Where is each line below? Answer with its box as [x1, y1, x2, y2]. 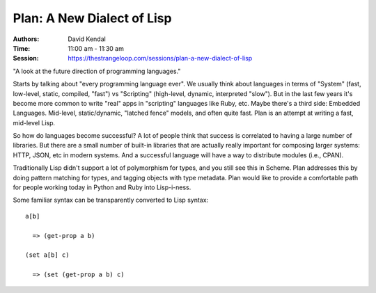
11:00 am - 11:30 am [68, 44, 125, 52]
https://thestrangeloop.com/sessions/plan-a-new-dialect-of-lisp [68, 54, 253, 63]
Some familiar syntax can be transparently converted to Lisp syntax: [13, 196, 209, 205]
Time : [13, 44, 31, 52]
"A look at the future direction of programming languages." [13, 67, 181, 75]
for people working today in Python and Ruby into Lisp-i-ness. [13, 183, 191, 191]
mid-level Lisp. [13, 118, 56, 127]
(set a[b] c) [25, 251, 70, 259]
